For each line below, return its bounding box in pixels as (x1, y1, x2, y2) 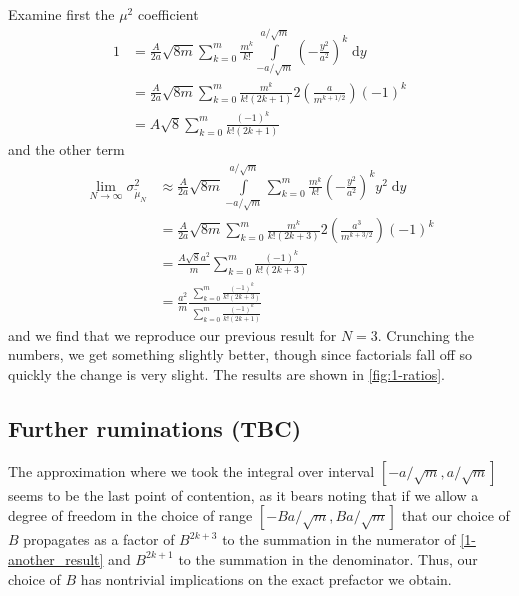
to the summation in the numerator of (222, 529, 456, 550)
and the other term (8, 139, 125, 160)
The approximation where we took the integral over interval (8, 460, 375, 481)
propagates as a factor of (23, 529, 175, 550)
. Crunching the (377, 324, 474, 345)
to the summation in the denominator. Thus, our (178, 548, 478, 569)
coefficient (137, 4, 199, 24)
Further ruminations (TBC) (8, 412, 302, 443)
